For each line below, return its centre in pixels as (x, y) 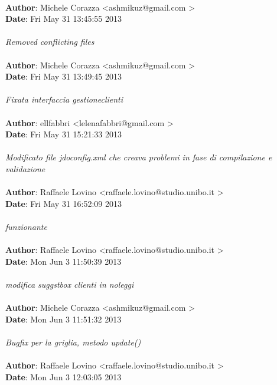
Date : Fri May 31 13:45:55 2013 (63, 19)
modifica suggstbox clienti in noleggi (70, 284)
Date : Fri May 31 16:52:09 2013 (63, 203)
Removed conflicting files (50, 42)
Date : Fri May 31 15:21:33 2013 (63, 134)
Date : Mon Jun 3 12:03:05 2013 (63, 376)
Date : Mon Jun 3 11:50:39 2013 (63, 261)
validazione (25, 168)
